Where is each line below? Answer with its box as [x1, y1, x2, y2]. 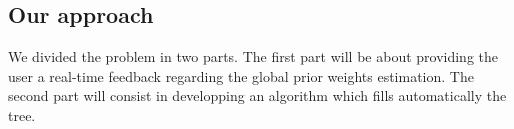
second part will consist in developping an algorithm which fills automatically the [8, 85, 507, 106]
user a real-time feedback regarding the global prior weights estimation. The [8, 65, 474, 86]
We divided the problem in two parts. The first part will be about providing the [8, 46, 499, 67]
